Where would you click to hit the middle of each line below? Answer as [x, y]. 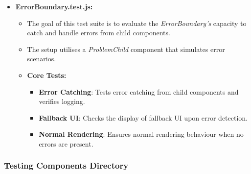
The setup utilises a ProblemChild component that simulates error [126, 49]
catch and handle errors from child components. [99, 33]
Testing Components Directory [66, 165]
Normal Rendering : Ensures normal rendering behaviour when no [141, 134]
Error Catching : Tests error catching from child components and [139, 91]
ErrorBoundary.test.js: [54, 6]
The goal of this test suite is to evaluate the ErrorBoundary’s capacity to [137, 23]
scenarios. [42, 59]
